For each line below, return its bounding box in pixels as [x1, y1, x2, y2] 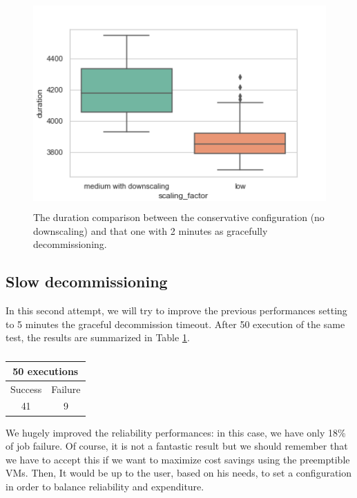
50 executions [12, 363, 79, 378]
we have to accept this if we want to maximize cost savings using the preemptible [6, 452, 350, 466]
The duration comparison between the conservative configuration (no [33, 209, 325, 224]
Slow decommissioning [6, 271, 168, 292]
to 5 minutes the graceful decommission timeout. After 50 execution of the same [6, 316, 345, 331]
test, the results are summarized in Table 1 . [6, 330, 190, 345]
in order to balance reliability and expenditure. [6, 479, 204, 493]
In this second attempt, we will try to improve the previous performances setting [6, 303, 347, 317]
